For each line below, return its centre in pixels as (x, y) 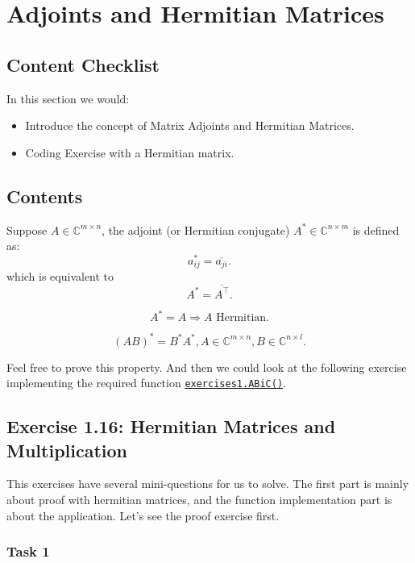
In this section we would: (68, 98)
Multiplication (67, 450)
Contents (45, 196)
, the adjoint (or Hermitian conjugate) (196, 229)
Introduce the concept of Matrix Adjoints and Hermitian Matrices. (190, 125)
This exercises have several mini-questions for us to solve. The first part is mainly (208, 484)
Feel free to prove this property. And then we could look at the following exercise (207, 367)
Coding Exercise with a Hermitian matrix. (130, 152)
